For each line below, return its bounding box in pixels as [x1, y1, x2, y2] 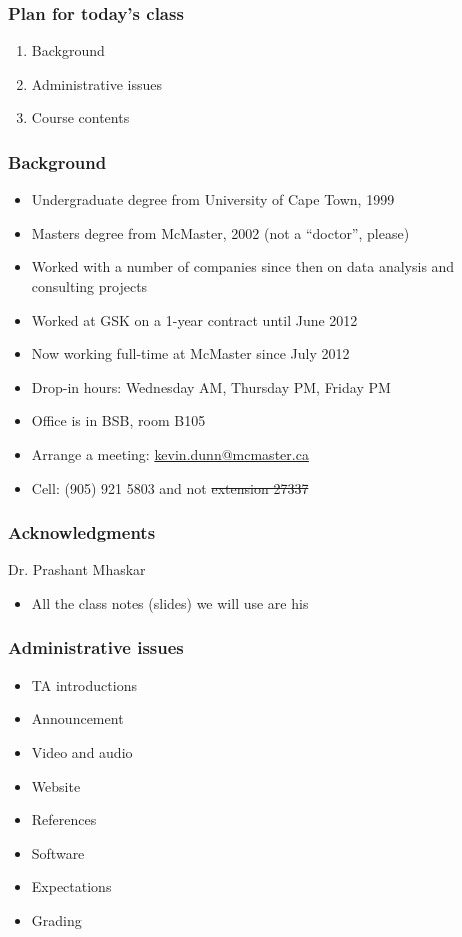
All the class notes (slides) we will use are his [31, 592, 309, 613]
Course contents [31, 107, 130, 128]
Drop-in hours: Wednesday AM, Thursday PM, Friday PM [31, 376, 391, 397]
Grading [31, 909, 82, 930]
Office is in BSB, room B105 [31, 410, 206, 431]
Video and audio [31, 741, 133, 762]
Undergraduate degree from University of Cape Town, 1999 [31, 189, 395, 210]
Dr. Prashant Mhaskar [8, 559, 146, 580]
